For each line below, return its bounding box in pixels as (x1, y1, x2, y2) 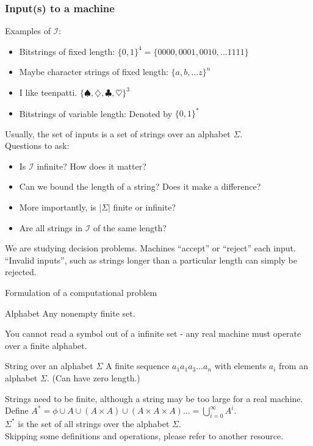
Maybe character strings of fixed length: (19, 65, 168, 78)
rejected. (5, 265, 37, 278)
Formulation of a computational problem (5, 286, 157, 299)
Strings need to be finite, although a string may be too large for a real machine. (5, 392, 303, 405)
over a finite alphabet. (5, 339, 87, 351)
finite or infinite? (113, 201, 176, 214)
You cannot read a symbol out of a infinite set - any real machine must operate (5, 327, 301, 340)
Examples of (5, 24, 51, 37)
